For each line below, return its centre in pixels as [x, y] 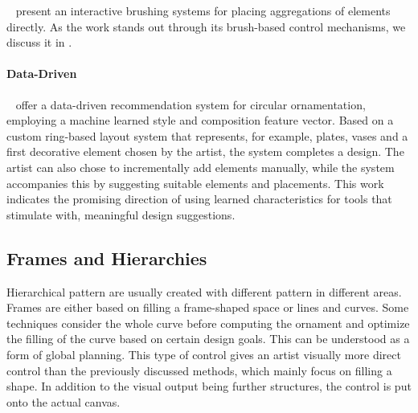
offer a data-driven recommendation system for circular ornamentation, [191, 104]
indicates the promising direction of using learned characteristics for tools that [199, 199]
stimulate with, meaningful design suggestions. [121, 214]
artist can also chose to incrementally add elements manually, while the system [201, 167]
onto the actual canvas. [64, 401]
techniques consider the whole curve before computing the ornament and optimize [208, 323]
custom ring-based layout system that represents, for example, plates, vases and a [207, 135]
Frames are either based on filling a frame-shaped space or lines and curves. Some [208, 307]
